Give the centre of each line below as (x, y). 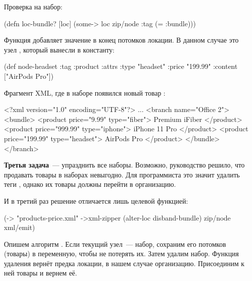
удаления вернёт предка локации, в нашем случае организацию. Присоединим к (124, 263)
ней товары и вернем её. (41, 273)
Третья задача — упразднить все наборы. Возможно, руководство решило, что (125, 165)
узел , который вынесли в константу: (59, 49)
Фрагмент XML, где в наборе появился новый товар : (85, 92)
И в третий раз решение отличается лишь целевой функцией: (96, 200)
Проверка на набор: (33, 6)
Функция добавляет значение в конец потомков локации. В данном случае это (121, 40)
